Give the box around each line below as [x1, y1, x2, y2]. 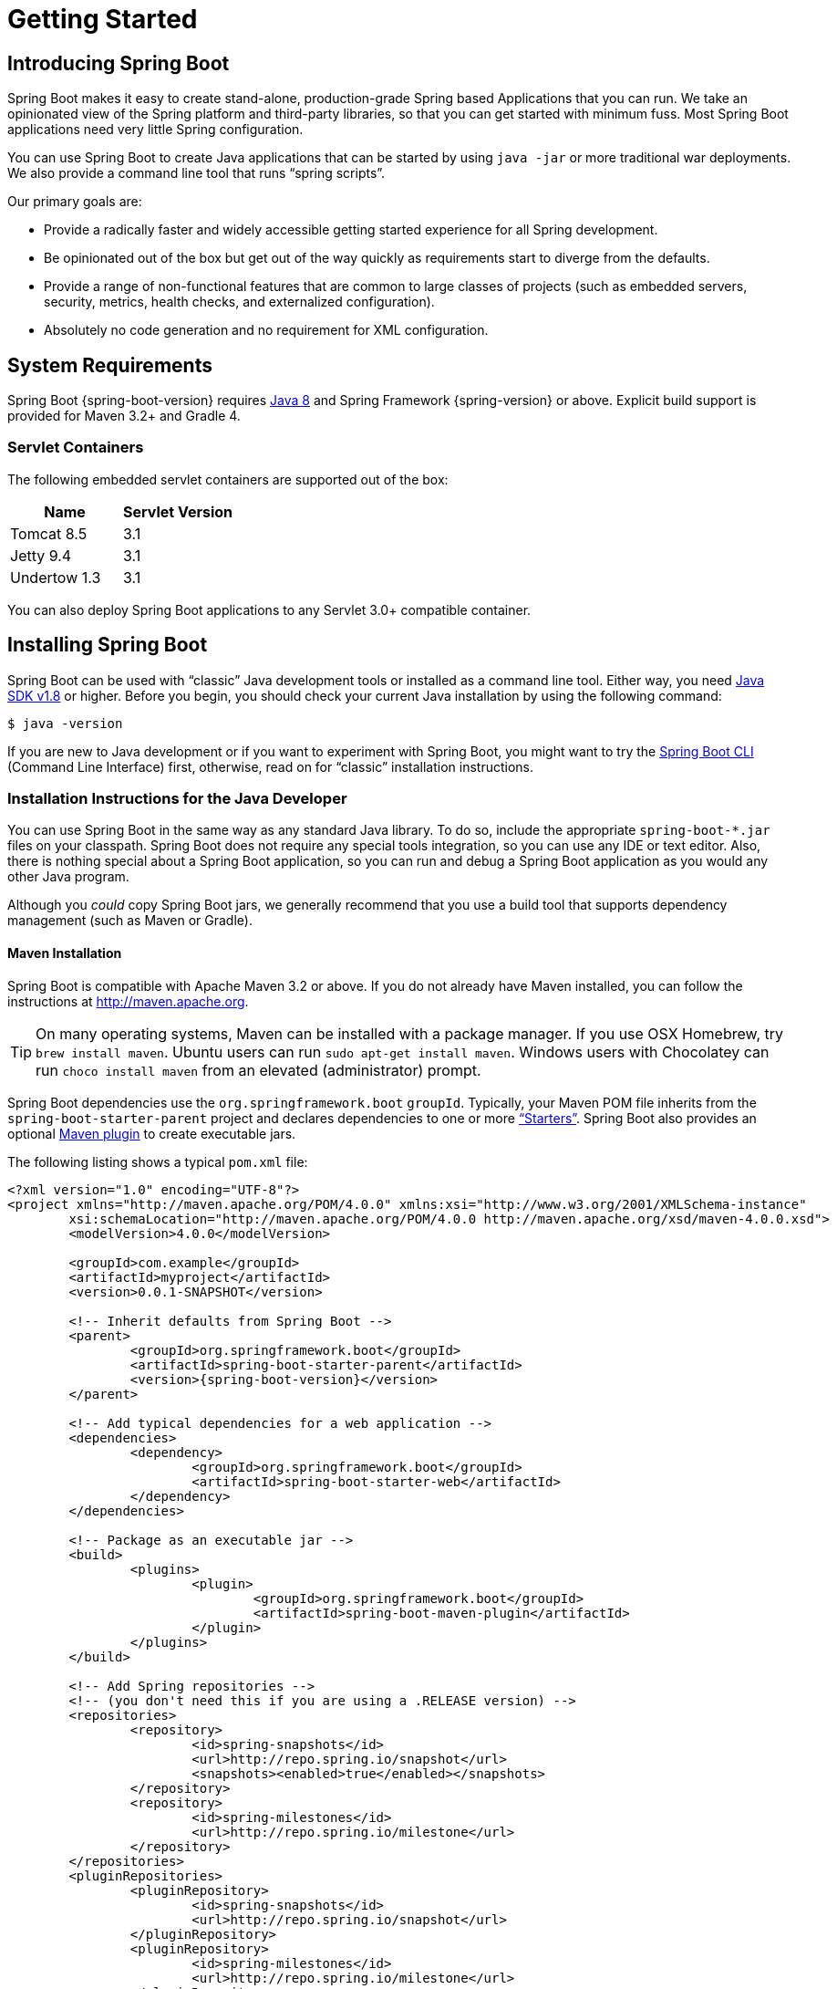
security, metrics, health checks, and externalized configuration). [44, 294, 435, 310]
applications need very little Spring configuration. [7, 121, 304, 138]
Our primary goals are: [7, 193, 142, 210]
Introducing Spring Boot [7, 51, 230, 75]
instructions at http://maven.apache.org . [7, 993, 249, 1009]
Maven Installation [7, 944, 122, 961]
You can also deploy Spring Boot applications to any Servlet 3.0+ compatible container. [7, 601, 532, 618]
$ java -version [7, 715, 123, 731]
